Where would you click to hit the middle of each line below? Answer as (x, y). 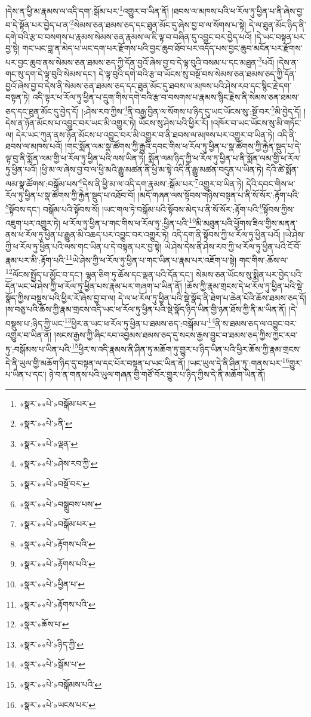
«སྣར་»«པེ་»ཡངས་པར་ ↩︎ (57, 704)
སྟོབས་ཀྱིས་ (279, 209)
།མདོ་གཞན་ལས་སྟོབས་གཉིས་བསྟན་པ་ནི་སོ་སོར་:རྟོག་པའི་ (218, 195)
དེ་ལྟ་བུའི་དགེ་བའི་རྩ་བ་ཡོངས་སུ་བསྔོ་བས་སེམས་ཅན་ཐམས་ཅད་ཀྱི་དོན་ (198, 73)
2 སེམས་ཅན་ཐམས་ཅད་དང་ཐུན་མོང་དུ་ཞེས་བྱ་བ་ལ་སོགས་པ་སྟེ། (158, 24)
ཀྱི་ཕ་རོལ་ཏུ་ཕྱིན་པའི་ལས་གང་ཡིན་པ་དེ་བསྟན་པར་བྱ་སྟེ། (84, 246)
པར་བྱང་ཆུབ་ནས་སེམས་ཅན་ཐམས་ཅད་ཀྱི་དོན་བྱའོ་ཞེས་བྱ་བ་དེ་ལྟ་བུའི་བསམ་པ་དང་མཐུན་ (132, 62)
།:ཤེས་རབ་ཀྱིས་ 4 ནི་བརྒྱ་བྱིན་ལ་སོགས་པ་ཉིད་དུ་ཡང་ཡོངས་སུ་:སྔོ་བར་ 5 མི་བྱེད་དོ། (191, 110)
